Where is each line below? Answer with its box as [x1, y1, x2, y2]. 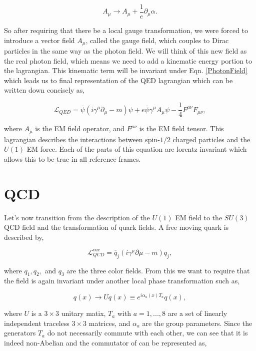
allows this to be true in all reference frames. [4, 153, 141, 164]
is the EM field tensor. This [139, 123, 224, 134]
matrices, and [88, 317, 130, 328]
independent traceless [4, 317, 69, 328]
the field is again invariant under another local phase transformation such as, [4, 275, 240, 286]
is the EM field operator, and [35, 123, 124, 134]
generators [4, 327, 36, 338]
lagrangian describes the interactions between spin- [4, 134, 160, 144]
